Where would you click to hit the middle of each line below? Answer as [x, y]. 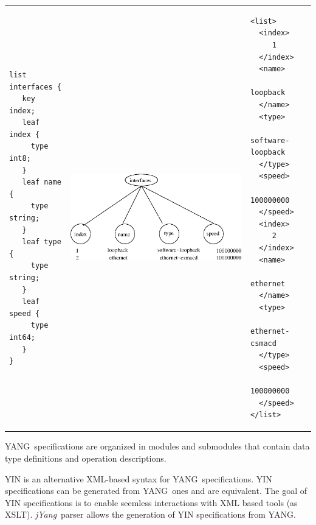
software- [270, 140]
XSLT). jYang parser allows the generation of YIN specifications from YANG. [150, 514]
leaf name [42, 182]
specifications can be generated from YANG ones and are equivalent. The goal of [156, 491]
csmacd [263, 343]
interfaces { [35, 87]
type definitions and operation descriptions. [86, 458]
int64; [22, 337]
